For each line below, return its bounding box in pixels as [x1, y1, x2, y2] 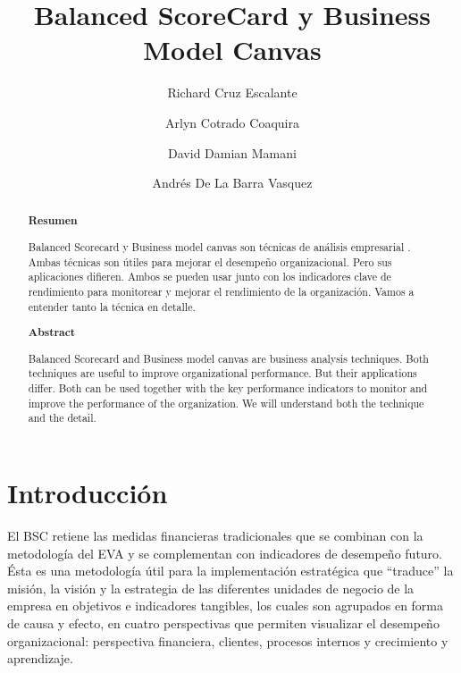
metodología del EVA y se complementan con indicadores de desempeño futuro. [7, 543, 442, 562]
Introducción [7, 475, 168, 511]
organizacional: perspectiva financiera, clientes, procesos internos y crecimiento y [7, 631, 448, 650]
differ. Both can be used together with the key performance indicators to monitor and [28, 381, 428, 396]
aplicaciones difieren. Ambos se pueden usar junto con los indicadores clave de [28, 269, 391, 284]
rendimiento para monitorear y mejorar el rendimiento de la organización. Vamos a [28, 284, 415, 299]
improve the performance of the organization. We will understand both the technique [28, 395, 424, 410]
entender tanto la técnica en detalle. [28, 299, 196, 314]
